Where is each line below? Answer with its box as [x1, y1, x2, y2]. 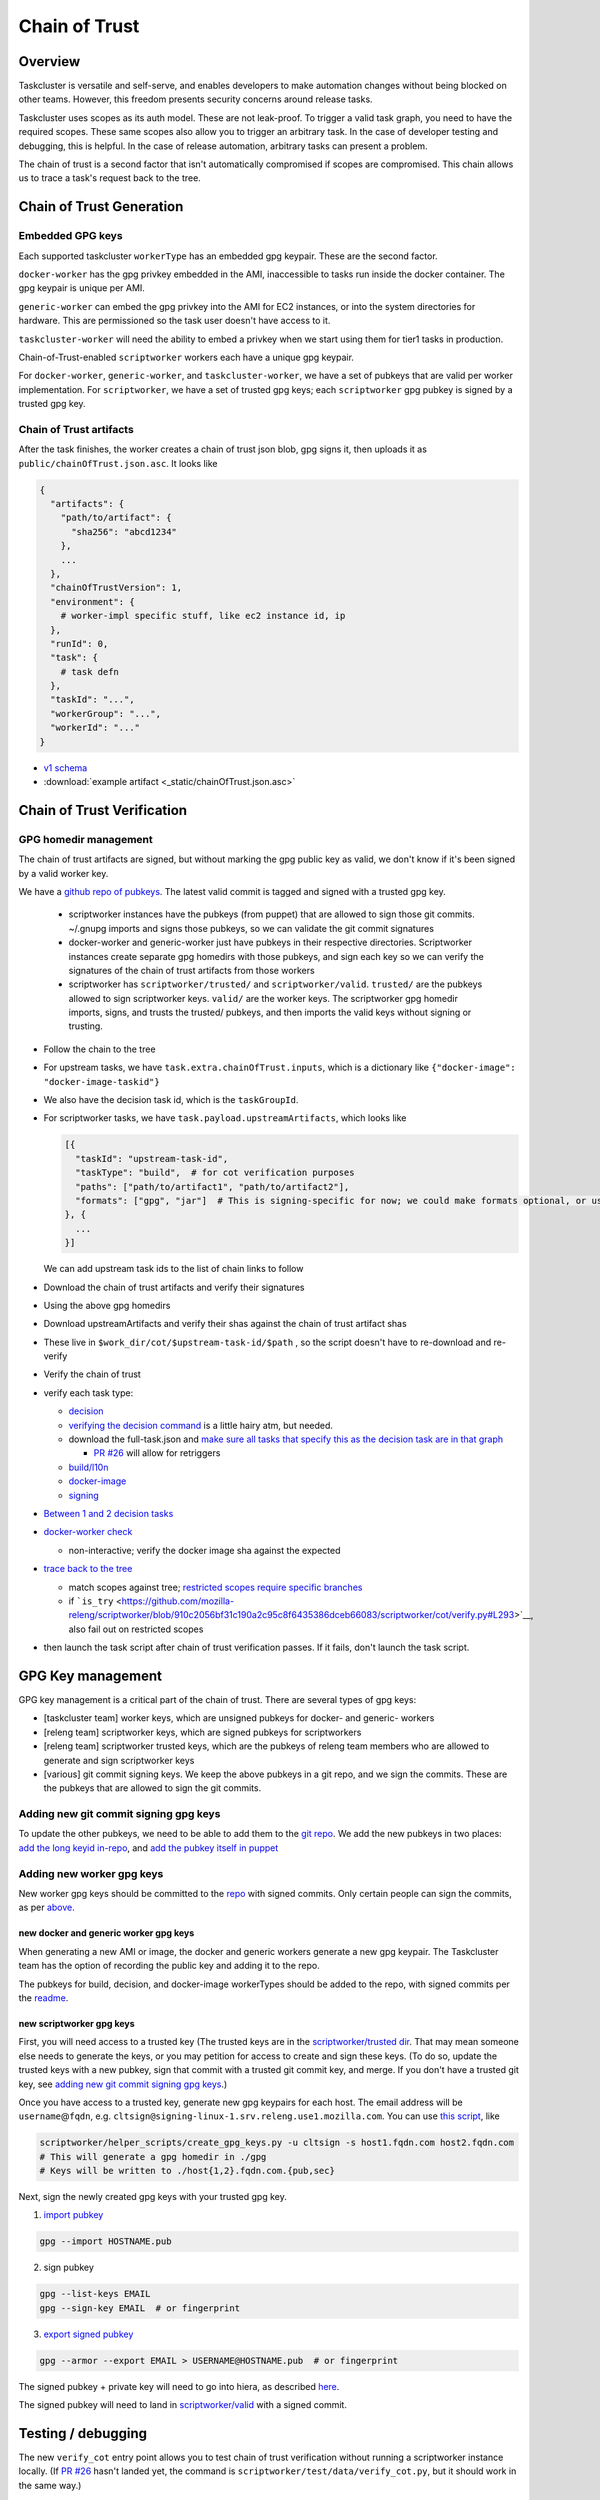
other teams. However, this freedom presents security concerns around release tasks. [18, 93, 374, 105]
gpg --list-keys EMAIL [39, 2288, 151, 2300]
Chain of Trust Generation [18, 198, 184, 215]
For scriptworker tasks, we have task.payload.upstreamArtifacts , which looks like [43, 1112, 407, 1124]
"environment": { [50, 596, 135, 607]
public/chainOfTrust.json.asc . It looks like [18, 457, 218, 469]
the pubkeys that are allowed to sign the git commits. [43, 1782, 262, 1794]
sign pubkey [43, 2261, 95, 2274]
